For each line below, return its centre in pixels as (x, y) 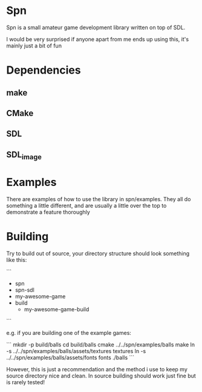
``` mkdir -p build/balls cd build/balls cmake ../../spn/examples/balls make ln (101, 345)
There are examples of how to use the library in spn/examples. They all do (99, 199)
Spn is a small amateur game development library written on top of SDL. (96, 27)
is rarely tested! (26, 382)
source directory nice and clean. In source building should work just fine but (101, 376)
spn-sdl (24, 290)
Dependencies (44, 70)
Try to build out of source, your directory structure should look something (98, 253)
